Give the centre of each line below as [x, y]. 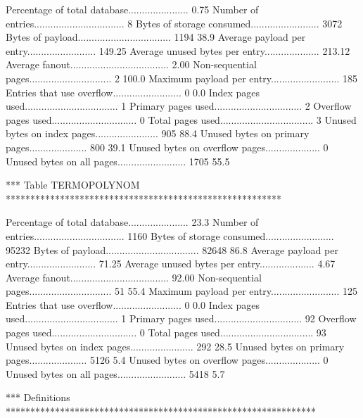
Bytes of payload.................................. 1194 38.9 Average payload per [156, 37]
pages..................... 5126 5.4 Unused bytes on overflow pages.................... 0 [167, 360]
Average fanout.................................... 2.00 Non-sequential [131, 64]
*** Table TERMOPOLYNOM [73, 185]
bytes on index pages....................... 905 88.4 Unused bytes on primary [158, 133]
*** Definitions [38, 397]
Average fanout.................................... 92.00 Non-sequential [134, 277]
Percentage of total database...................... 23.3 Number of [132, 222]
